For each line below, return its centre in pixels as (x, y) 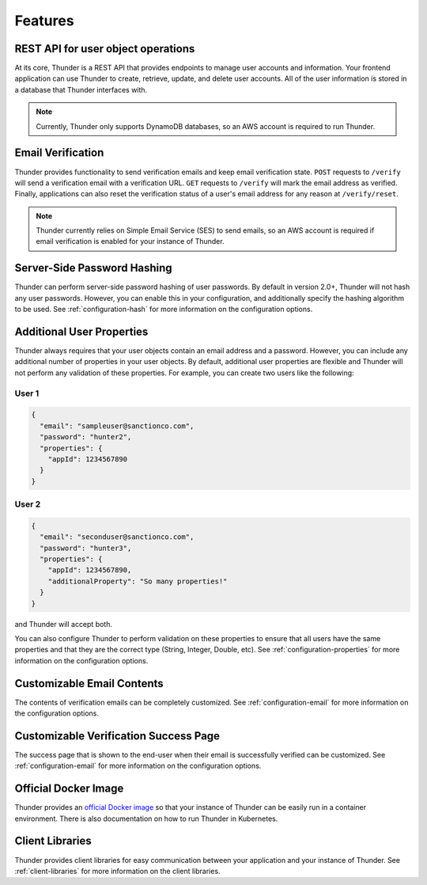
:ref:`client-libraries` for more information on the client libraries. (117, 871)
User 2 (28, 504)
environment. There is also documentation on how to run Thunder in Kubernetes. (146, 819)
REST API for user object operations (105, 49)
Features (44, 21)
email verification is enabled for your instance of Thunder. (130, 241)
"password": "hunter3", (86, 548)
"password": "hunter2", (86, 437)
